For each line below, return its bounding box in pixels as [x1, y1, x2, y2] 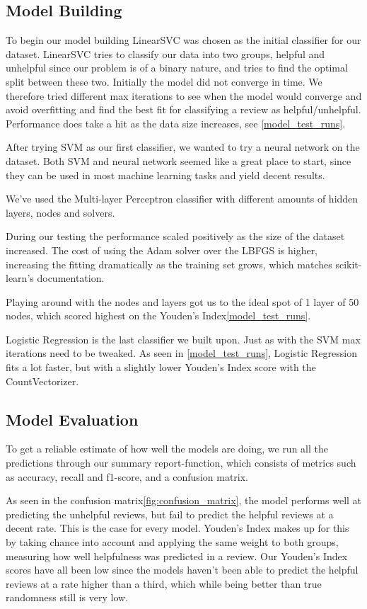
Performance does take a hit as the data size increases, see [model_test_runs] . [6, 115, 346, 130]
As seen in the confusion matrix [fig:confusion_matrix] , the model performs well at [6, 493, 362, 508]
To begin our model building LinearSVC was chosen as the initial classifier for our [6, 33, 361, 47]
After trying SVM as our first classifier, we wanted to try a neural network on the [6, 140, 360, 154]
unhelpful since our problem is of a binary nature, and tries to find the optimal [6, 60, 348, 75]
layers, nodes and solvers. [6, 205, 115, 220]
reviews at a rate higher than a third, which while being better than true [6, 576, 322, 591]
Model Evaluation [6, 408, 139, 430]
